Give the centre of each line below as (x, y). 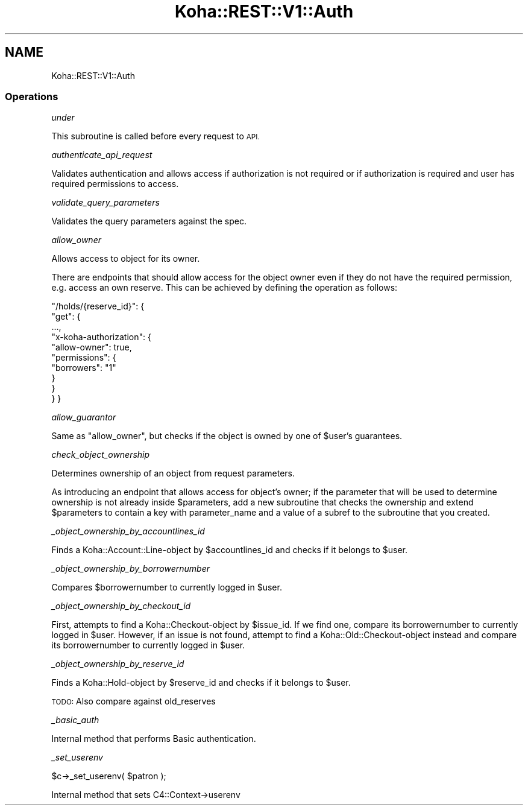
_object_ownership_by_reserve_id (118, 664)
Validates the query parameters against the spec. (149, 221)
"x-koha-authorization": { (101, 337)
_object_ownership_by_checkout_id (121, 606)
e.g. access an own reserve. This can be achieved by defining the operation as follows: (225, 288)
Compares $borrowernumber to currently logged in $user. (167, 587)
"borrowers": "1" (84, 368)
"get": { (66, 317)
